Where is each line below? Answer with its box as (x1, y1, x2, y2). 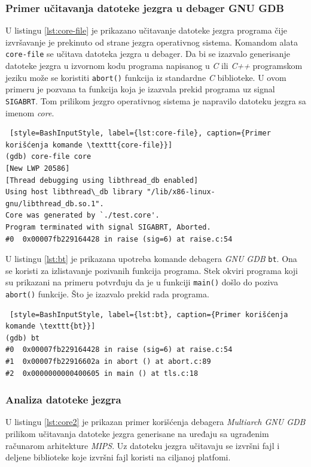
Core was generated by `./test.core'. (5, 211, 160, 220)
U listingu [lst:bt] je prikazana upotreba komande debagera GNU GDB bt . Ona (5, 252, 297, 265)
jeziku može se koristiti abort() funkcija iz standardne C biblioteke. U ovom (5, 71, 286, 83)
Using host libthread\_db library (5, 188, 143, 197)
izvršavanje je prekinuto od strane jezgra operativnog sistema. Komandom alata (5, 35, 298, 48)
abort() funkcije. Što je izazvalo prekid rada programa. (5, 288, 209, 300)
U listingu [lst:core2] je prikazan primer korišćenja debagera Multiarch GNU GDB (5, 415, 306, 428)
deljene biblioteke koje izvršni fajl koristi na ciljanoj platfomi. (5, 451, 231, 463)
